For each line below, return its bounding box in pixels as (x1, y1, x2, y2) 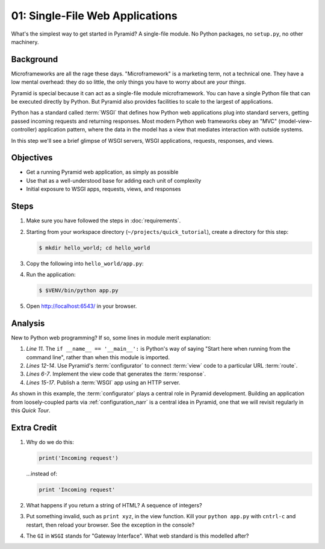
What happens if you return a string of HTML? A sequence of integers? (26, 501, 202, 509)
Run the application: (26, 271, 76, 278)
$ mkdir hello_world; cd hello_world (39, 244, 150, 251)
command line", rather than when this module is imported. (26, 353, 170, 361)
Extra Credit (11, 422, 57, 433)
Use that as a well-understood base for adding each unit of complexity (26, 177, 202, 184)
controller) (11, 126, 37, 133)
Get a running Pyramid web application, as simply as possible (26, 169, 179, 176)
